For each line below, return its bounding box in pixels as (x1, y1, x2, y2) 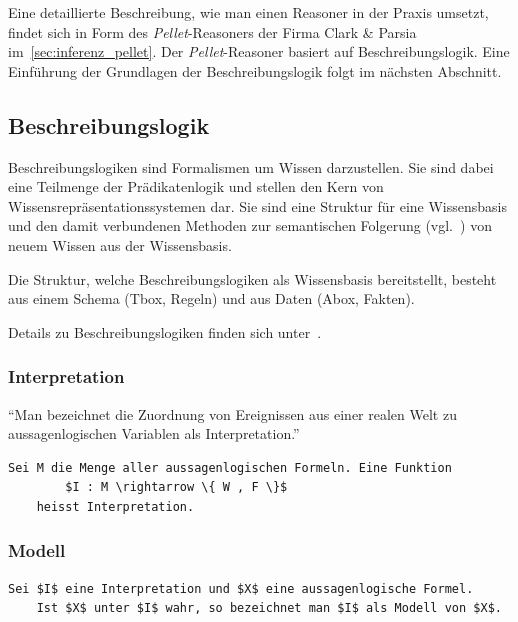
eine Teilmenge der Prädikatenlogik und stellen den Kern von (8, 176, 384, 197)
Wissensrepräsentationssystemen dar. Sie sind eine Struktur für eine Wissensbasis (8, 195, 508, 216)
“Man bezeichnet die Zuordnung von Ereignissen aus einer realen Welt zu (8, 403, 457, 424)
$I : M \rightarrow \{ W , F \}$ (65, 480, 288, 495)
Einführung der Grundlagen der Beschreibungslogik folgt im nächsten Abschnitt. (8, 60, 502, 81)
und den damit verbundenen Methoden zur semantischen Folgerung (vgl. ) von (8, 215, 492, 236)
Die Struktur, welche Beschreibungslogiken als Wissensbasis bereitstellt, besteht (8, 268, 497, 289)
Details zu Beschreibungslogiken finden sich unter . (8, 321, 322, 342)
